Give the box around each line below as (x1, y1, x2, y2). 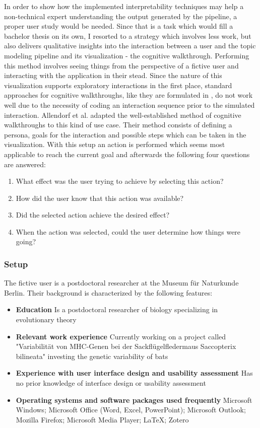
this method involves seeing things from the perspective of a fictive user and (4, 60, 239, 70)
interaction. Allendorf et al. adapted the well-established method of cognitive (4, 109, 241, 120)
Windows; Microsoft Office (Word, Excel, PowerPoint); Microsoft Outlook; (16, 404, 246, 415)
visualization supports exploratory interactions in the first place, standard (4, 80, 232, 90)
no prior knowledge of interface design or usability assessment (16, 378, 206, 388)
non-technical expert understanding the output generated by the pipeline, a (4, 11, 237, 21)
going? (16, 236, 36, 247)
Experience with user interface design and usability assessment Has (16, 368, 253, 378)
